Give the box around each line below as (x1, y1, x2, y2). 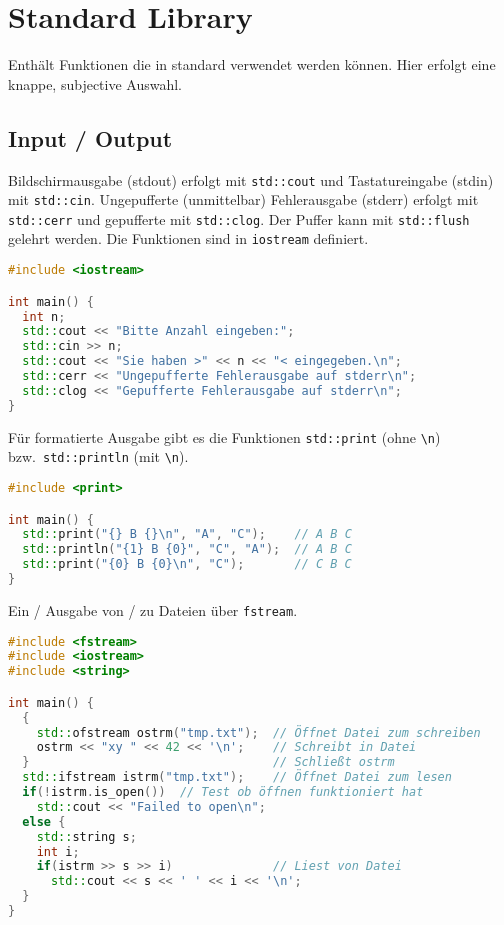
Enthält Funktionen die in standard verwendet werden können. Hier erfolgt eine (8, 54, 496, 75)
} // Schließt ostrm (22, 755, 395, 770)
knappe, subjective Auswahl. (8, 73, 183, 94)
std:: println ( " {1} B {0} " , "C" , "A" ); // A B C (22, 542, 352, 557)
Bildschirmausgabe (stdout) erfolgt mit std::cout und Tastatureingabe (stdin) (8, 169, 494, 190)
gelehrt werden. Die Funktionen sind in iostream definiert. (8, 228, 369, 249)
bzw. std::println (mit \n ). (8, 446, 189, 467)
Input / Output (8, 122, 173, 153)
